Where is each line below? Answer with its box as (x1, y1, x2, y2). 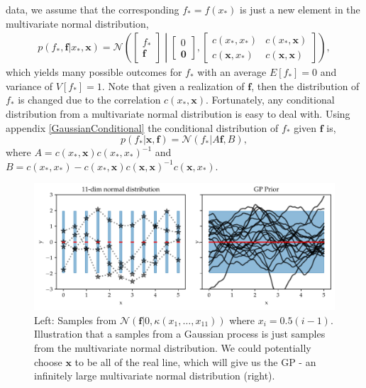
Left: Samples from (34, 312, 117, 327)
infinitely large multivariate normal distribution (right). (34, 368, 275, 383)
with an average (197, 65, 267, 79)
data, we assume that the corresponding (6, 2, 179, 16)
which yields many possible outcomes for (6, 65, 182, 79)
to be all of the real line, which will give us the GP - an (74, 354, 316, 369)
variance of (6, 78, 53, 93)
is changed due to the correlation (18, 92, 161, 107)
